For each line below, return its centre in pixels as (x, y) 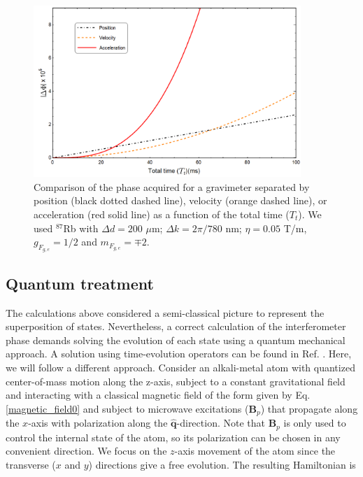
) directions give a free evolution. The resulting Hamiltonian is (222, 464)
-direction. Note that (221, 423)
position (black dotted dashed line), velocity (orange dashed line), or (180, 200)
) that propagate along (309, 408)
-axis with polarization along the (98, 423)
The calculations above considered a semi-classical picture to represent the (165, 312)
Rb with (81, 228)
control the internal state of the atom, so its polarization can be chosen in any (173, 437)
